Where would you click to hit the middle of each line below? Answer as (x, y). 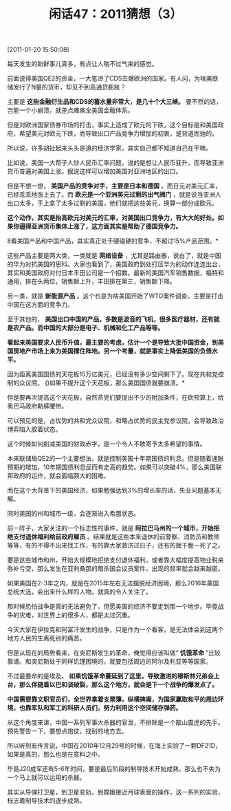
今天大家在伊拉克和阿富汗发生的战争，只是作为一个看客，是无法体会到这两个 (115, 629)
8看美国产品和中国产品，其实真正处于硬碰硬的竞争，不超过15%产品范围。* (113, 241)
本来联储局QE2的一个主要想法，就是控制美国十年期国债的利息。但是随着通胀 (115, 459)
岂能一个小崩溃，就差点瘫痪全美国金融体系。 (70, 110)
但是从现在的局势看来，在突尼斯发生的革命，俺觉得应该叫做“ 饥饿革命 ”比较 (114, 653)
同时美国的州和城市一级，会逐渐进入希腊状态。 (73, 514)
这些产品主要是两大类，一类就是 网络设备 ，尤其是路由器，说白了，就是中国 (114, 256)
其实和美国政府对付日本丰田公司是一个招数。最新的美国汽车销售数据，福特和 (115, 273)
